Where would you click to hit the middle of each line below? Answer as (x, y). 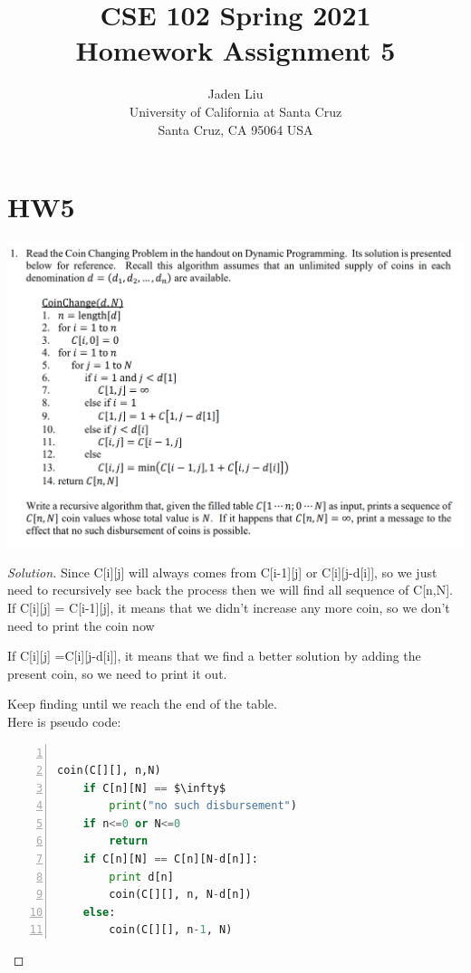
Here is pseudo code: (64, 721)
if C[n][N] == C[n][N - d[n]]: (170, 859)
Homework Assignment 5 (235, 50)
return (129, 841)
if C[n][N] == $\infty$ (154, 788)
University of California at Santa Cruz (235, 111)
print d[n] (141, 877)
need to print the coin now (81, 625)
